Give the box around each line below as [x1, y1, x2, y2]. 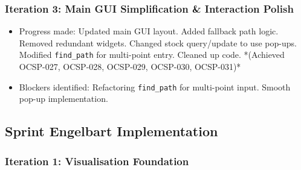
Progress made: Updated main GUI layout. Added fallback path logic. [19, 25, 279, 37]
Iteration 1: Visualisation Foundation [5, 153, 189, 168]
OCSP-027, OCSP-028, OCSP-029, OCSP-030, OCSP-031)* [19, 60, 241, 73]
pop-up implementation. [19, 92, 108, 105]
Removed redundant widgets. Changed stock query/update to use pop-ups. [19, 36, 297, 49]
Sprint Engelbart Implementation [5, 122, 218, 140]
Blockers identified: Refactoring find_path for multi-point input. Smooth [19, 80, 291, 93]
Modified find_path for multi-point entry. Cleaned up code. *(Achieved [19, 48, 285, 61]
